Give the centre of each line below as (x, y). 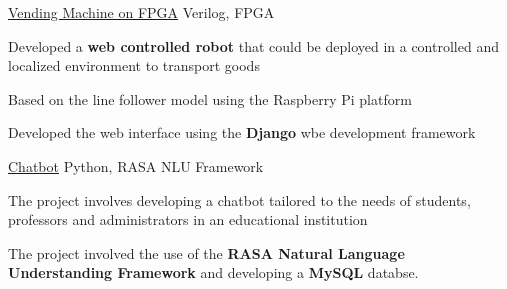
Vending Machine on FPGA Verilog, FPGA (141, 12)
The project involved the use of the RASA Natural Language (206, 252)
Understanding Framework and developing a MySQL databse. (213, 272)
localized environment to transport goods (134, 65)
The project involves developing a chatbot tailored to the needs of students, (239, 199)
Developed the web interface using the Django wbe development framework (242, 132)
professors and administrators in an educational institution (188, 219)
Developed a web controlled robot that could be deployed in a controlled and (253, 45)
